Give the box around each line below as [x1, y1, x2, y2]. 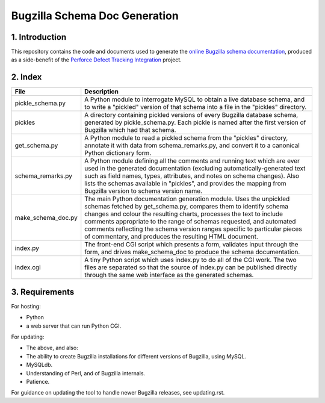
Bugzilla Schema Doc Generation [11, 9, 179, 22]
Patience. [26, 378, 50, 385]
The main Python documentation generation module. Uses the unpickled [84, 195, 290, 203]
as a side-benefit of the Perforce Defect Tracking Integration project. [11, 56, 182, 63]
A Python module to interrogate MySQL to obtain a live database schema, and [84, 95, 305, 104]
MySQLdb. [26, 361, 53, 369]
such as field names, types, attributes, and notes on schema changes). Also [84, 172, 300, 180]
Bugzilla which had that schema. [84, 126, 176, 134]
